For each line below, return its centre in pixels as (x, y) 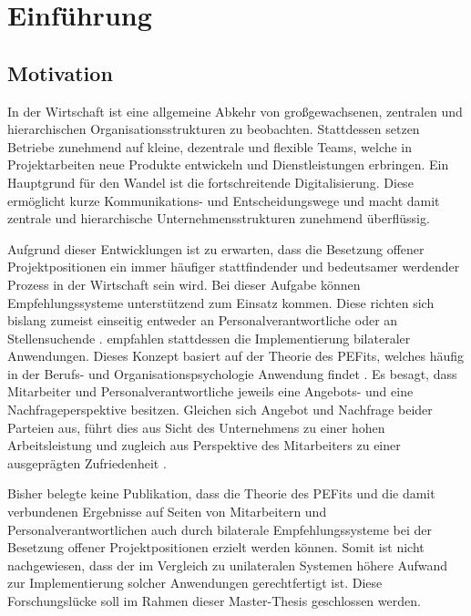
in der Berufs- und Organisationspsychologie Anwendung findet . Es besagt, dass (232, 373)
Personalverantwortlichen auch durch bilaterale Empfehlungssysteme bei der (220, 529)
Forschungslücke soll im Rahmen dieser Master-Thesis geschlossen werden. (214, 601)
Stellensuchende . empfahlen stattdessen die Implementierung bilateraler (209, 338)
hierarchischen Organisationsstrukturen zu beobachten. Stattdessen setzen (214, 129)
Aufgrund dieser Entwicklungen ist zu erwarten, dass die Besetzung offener (216, 248)
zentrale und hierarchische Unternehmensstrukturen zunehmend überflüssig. (219, 218)
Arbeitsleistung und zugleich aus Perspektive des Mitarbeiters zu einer (204, 445)
